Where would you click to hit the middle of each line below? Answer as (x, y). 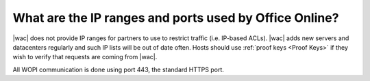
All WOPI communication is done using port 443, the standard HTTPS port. (118, 69)
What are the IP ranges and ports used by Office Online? (176, 18)
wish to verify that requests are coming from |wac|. (85, 57)
